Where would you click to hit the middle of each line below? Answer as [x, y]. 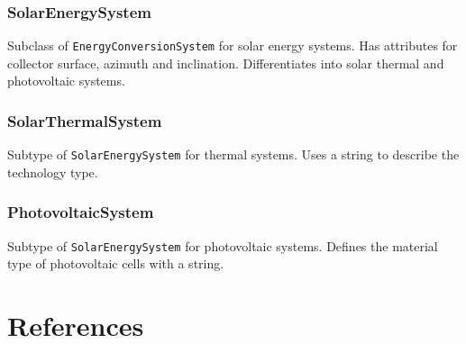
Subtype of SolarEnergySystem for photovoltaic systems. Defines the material [223, 245]
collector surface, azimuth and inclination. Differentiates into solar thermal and [226, 63]
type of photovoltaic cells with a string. [116, 263]
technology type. [53, 172]
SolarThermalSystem [85, 120]
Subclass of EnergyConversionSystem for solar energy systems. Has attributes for [233, 45]
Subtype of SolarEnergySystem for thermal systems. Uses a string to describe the [233, 154]
